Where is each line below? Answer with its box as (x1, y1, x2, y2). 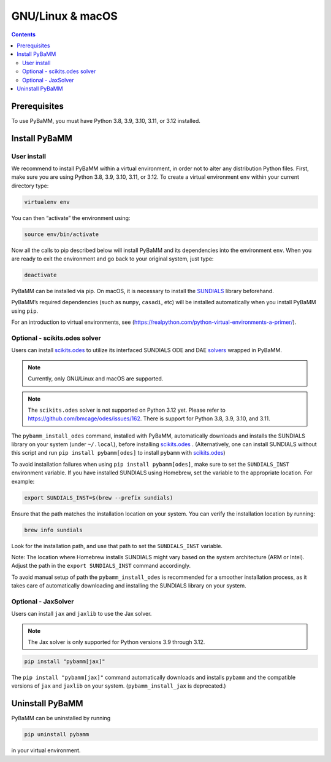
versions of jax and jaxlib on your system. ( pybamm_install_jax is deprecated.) (11, 682, 226, 689)
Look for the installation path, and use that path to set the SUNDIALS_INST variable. (11, 542, 223, 549)
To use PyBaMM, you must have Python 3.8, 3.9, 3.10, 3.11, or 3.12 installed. (11, 117, 200, 124)
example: (11, 477, 35, 485)
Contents (11, 31, 36, 38)
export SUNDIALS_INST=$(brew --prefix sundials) (24, 494, 173, 501)
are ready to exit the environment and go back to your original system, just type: (11, 255, 214, 262)
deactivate (24, 272, 57, 279)
